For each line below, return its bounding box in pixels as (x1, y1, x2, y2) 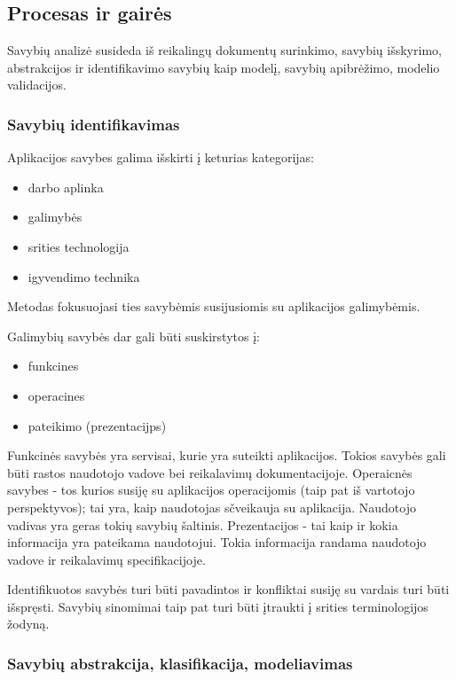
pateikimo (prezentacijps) (28, 416, 167, 434)
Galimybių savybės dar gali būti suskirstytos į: (7, 326, 260, 345)
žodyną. (7, 614, 50, 633)
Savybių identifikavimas (7, 113, 180, 135)
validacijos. (7, 75, 67, 94)
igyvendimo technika (28, 267, 140, 285)
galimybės (28, 207, 83, 226)
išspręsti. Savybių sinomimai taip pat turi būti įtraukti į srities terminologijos (7, 597, 428, 615)
